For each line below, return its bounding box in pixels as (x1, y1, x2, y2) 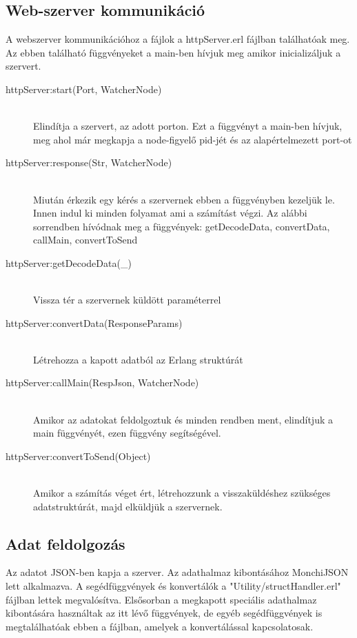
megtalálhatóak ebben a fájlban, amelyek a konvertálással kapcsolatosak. (6, 619, 314, 633)
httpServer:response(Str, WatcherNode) (6, 155, 172, 170)
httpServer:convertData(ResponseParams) (6, 315, 183, 330)
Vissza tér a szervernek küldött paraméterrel (33, 292, 221, 307)
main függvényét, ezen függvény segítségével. (33, 426, 221, 440)
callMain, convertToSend (33, 232, 138, 247)
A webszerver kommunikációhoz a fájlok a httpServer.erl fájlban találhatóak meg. (6, 32, 350, 46)
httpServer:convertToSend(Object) (6, 448, 151, 463)
